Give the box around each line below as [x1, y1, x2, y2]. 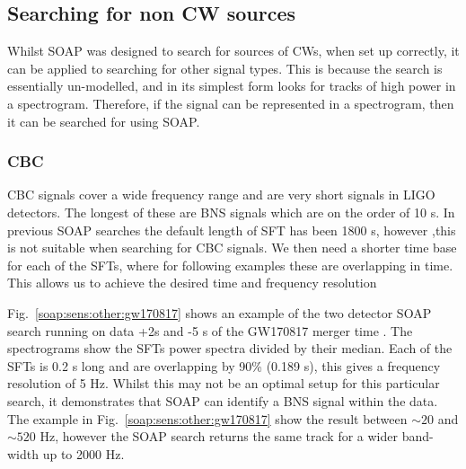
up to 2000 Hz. [42, 444, 125, 463]
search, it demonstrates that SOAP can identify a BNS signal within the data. [7, 391, 438, 410]
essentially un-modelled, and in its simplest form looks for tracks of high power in [7, 76, 456, 95]
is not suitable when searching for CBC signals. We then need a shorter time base [7, 238, 457, 257]
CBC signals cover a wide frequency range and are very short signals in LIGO [7, 185, 435, 204]
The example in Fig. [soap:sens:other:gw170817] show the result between [7, 409, 408, 428]
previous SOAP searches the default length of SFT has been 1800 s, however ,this [7, 220, 456, 239]
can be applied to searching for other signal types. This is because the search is [7, 58, 443, 77]
